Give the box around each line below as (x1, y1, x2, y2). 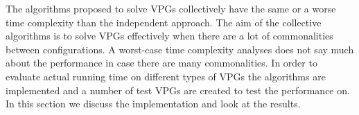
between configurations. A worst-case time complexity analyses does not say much (6, 42, 354, 56)
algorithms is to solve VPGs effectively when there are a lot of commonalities (6, 28, 333, 43)
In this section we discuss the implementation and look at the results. (6, 96, 301, 111)
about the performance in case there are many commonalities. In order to (6, 55, 317, 70)
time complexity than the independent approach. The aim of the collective (6, 15, 322, 29)
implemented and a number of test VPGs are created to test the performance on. (6, 82, 350, 97)
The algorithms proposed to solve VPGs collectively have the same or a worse (6, 1, 336, 15)
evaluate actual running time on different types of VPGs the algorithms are (6, 69, 326, 83)
